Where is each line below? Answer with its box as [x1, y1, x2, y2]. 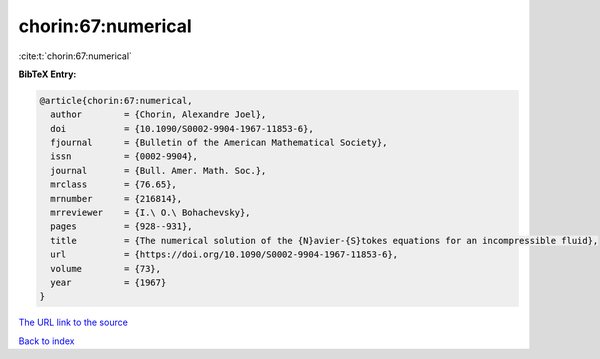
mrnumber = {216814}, [50, 193, 183, 204]
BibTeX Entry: [18, 68, 77, 80]
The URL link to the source [18, 316, 129, 329]
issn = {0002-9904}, [50, 151, 199, 162]
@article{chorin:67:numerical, [39, 95, 194, 106]
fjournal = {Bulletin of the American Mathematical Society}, [50, 137, 388, 149]
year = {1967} [50, 277, 167, 288]
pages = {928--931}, [50, 221, 194, 232]
